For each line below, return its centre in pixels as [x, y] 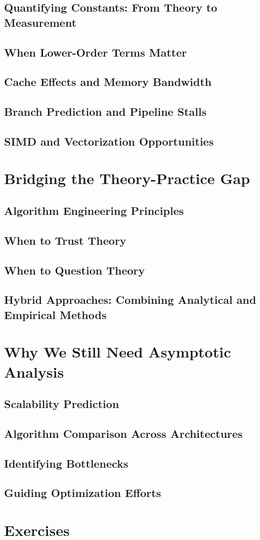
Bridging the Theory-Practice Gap [127, 178]
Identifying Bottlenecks [66, 463]
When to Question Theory [75, 270]
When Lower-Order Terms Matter [96, 52]
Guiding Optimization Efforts [83, 493]
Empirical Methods [55, 314]
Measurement [40, 22]
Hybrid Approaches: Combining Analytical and [130, 300]
